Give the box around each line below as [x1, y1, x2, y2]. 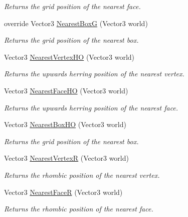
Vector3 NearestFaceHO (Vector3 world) [4, 85, 128, 95]
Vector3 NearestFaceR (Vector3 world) [4, 186, 123, 197]
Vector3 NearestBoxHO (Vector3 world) [4, 119, 126, 130]
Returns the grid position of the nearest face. [4, 1, 141, 11]
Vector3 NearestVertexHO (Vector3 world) [4, 51, 135, 62]
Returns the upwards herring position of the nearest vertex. [4, 68, 184, 79]
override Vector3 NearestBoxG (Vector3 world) [4, 18, 148, 28]
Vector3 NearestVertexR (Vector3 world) [4, 153, 129, 163]
